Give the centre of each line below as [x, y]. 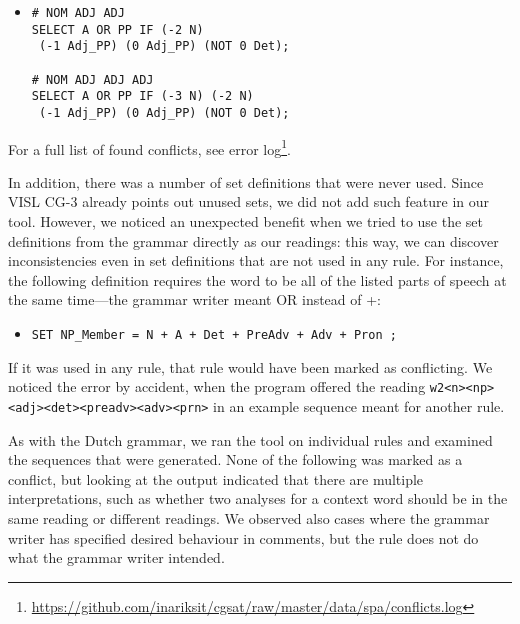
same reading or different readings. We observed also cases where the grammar [249, 517]
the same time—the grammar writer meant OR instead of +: [195, 299]
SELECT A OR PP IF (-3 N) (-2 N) [142, 96]
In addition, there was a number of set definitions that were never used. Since [246, 181]
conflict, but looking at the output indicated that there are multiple [216, 478]
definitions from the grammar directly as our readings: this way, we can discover [253, 240]
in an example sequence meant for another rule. [359, 405]
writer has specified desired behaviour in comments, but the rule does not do [243, 537]
